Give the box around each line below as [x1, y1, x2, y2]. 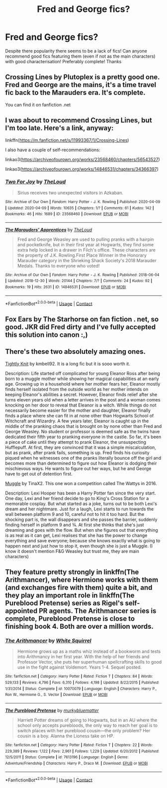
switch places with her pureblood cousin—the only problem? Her [17, 727, 151, 733]
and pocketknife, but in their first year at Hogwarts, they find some [17, 241, 154, 247]
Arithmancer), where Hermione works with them [5, 576, 159, 584]
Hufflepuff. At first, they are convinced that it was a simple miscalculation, [5, 444, 157, 450]
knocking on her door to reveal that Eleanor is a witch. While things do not [5, 402, 157, 408]
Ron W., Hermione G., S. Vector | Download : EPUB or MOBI [5, 692, 108, 697]
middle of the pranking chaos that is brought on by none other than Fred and [5, 423, 162, 429]
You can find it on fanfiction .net [5, 101, 71, 107]
